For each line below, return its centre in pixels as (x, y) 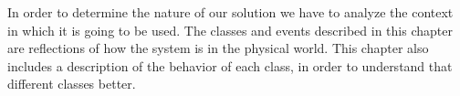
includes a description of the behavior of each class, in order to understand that (230, 65)
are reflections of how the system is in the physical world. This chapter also (218, 48)
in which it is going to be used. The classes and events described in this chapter (230, 30)
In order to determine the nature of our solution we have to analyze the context (230, 12)
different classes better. (72, 84)
